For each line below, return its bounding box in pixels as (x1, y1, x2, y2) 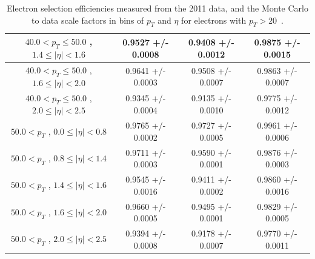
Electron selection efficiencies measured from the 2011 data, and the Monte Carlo (7, 2, 308, 14)
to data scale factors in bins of (31, 13, 144, 26)
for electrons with (181, 13, 247, 26)
